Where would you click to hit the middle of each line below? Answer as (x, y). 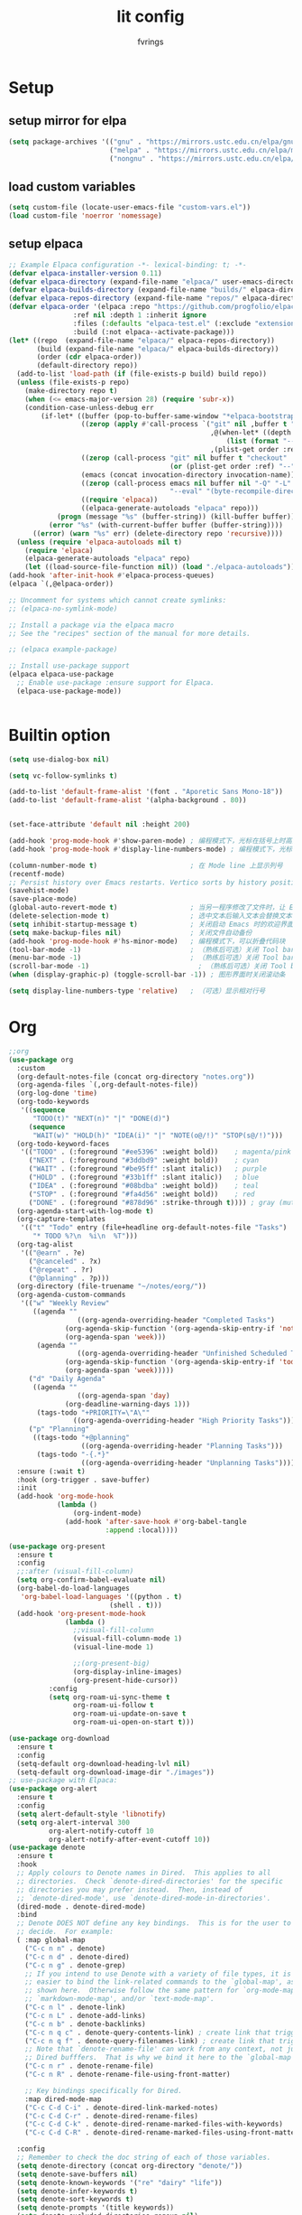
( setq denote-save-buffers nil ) (78, 2174)
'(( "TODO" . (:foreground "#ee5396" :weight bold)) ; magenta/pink (156, 1152)
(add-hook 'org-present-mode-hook (81, 1613)
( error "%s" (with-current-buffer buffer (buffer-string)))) (165, 525)
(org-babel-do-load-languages (73, 1588)
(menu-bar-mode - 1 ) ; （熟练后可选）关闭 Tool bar (151, 958)
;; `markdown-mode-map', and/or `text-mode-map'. (120, 1999)
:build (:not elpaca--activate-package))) (154, 332)
